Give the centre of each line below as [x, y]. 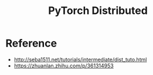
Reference [31, 43]
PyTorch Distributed [98, 11]
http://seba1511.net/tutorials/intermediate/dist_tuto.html [80, 59]
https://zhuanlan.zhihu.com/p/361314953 [64, 66]
